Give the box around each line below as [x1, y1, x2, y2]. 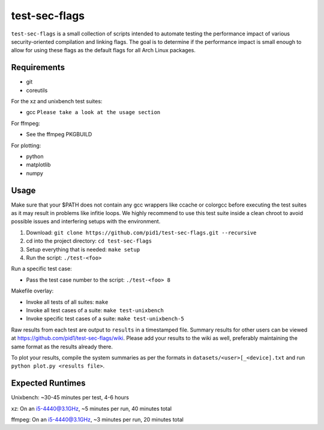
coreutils [26, 86, 48, 94]
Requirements [11, 62, 65, 73]
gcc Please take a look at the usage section [26, 109, 161, 116]
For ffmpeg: [11, 120, 40, 127]
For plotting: [11, 142, 41, 149]
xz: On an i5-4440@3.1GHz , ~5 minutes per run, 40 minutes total [11, 405, 172, 412]
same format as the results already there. [11, 343, 113, 350]
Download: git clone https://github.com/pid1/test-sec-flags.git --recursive [26, 229, 257, 236]
